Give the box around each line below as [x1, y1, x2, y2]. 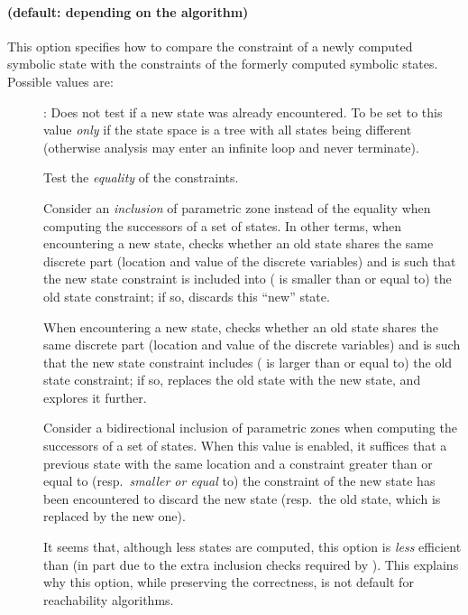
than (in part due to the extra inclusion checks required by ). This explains [43, 554, 459, 573]
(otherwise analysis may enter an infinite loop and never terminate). [43, 137, 419, 156]
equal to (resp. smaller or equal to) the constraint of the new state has [43, 471, 436, 490]
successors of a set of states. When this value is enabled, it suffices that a [43, 436, 447, 455]
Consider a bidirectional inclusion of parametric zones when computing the [43, 418, 457, 437]
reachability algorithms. [43, 590, 174, 609]
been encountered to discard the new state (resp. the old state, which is [43, 489, 441, 508]
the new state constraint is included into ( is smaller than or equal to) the [43, 269, 452, 288]
